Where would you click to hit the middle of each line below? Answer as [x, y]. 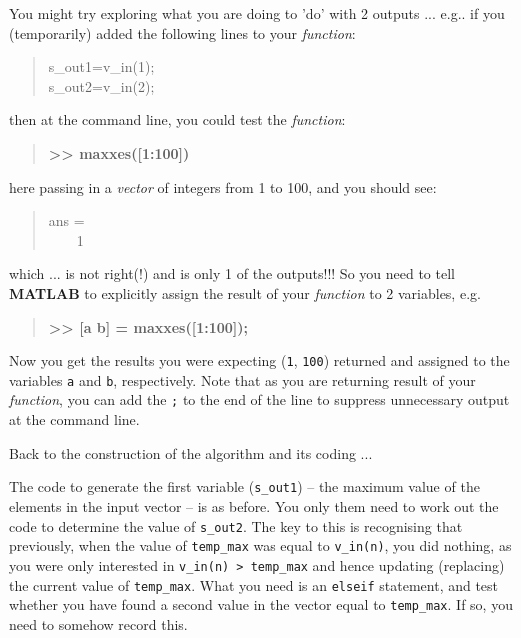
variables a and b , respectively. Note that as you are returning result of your [242, 379]
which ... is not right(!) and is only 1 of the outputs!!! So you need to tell [232, 273]
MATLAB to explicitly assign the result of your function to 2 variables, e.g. [245, 292]
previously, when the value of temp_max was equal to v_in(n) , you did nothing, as [260, 545]
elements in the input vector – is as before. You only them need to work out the [254, 505]
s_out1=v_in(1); [101, 66]
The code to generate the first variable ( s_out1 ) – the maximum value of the [244, 486]
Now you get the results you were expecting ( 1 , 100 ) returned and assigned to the [259, 360]
